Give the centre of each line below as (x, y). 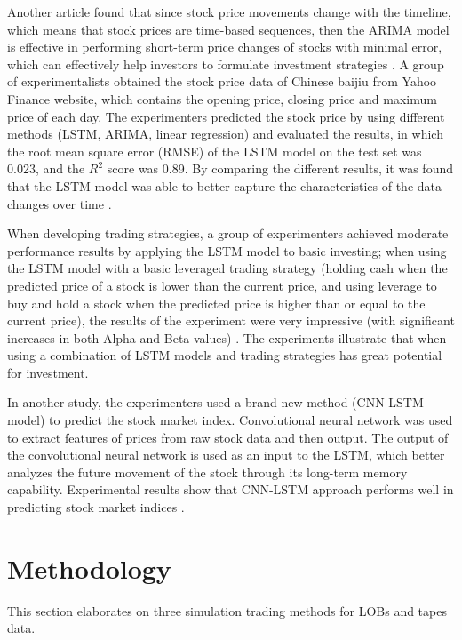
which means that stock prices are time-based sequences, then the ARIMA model (228, 29)
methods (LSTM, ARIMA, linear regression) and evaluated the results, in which (225, 134)
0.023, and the (46, 168)
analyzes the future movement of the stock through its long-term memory (207, 472)
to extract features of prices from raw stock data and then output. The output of (228, 437)
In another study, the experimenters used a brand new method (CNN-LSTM (215, 402)
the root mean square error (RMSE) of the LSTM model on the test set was (215, 151)
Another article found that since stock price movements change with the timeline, (229, 12)
